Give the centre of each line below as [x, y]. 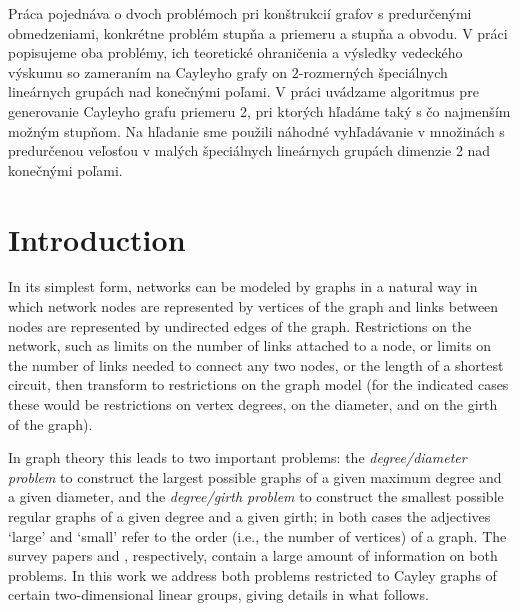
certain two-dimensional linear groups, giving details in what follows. [218, 594]
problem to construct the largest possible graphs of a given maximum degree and [255, 476]
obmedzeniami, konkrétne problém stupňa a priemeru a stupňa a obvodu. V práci [258, 32]
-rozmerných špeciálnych [373, 71]
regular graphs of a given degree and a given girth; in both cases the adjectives [249, 516]
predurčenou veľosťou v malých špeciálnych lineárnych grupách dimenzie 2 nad [249, 150]
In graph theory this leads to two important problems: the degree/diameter [237, 457]
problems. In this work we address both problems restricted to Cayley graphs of [252, 574]
